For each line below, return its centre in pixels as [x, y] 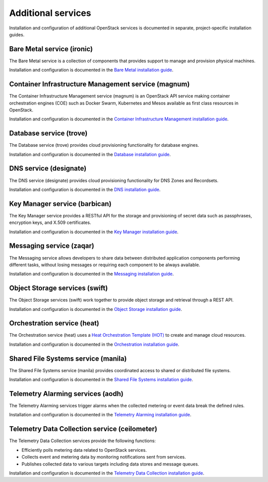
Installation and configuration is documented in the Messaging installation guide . [91, 274]
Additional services [50, 13]
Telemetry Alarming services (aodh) [66, 394]
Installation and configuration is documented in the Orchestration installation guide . [94, 344]
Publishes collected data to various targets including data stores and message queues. [110, 464]
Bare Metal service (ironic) [51, 49]
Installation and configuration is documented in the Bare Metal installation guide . [91, 70]
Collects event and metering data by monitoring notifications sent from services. [104, 457]
